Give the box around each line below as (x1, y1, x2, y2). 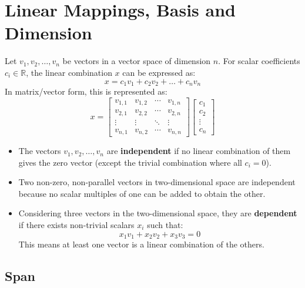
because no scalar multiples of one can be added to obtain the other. (18, 187, 266, 199)
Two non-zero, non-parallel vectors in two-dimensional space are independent (18, 176, 296, 188)
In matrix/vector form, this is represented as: (5, 85, 167, 97)
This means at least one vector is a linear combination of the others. (18, 238, 264, 250)
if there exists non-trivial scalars (18, 219, 135, 231)
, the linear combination (26, 66, 112, 78)
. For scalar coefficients (218, 55, 300, 67)
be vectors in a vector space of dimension (62, 55, 211, 67)
